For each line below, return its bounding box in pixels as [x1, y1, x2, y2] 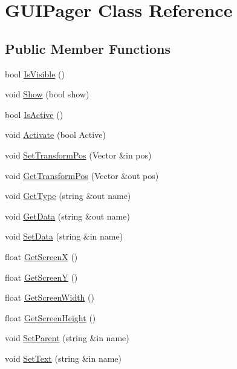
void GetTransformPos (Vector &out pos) [5, 169, 159, 181]
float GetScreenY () [5, 270, 78, 283]
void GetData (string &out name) [5, 209, 130, 222]
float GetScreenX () [5, 250, 78, 263]
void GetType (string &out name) [5, 189, 131, 202]
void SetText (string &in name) [5, 351, 122, 364]
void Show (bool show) [5, 88, 89, 100]
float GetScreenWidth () [5, 291, 94, 304]
